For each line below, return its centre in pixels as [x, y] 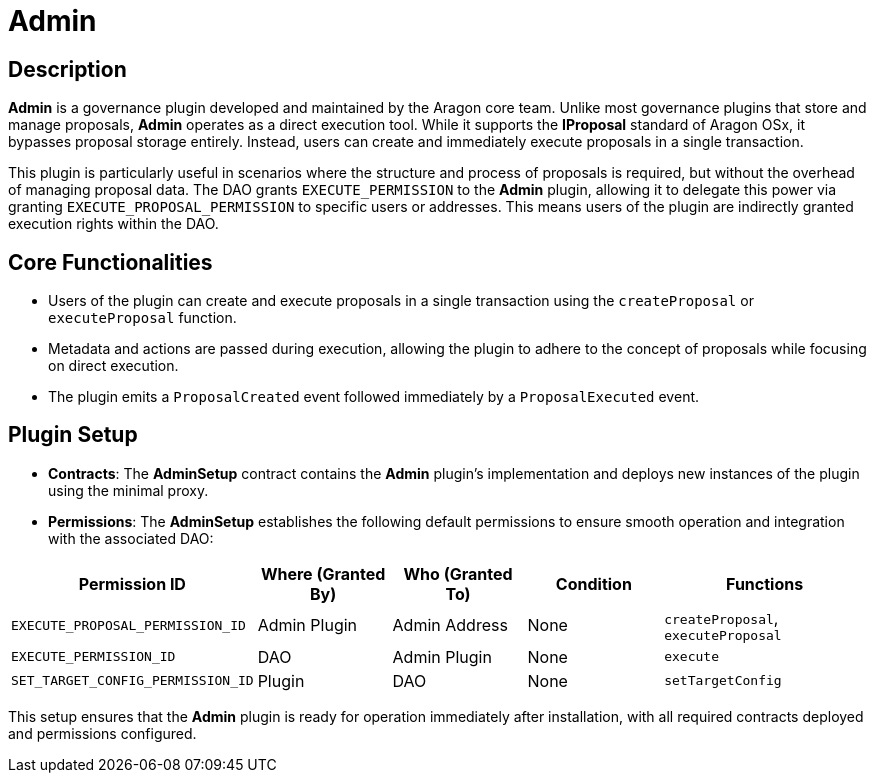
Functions [765, 583]
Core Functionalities [110, 262]
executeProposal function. [142, 318]
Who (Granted [458, 573]
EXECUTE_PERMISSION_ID [93, 657]
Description [67, 69]
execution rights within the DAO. [113, 224]
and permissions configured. [102, 733]
